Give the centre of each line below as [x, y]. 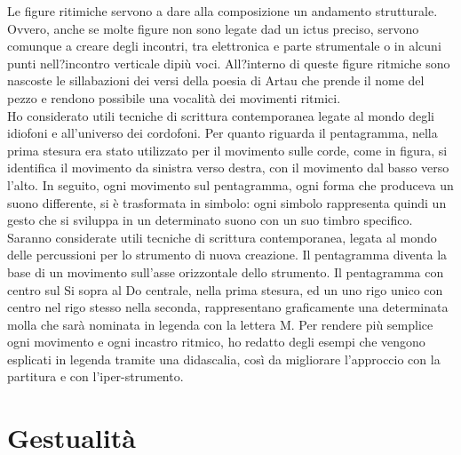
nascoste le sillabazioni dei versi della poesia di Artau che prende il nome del [216, 80]
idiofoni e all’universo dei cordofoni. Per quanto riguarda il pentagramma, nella [223, 133]
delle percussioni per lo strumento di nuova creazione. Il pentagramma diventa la [227, 255]
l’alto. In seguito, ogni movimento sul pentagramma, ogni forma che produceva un [230, 184]
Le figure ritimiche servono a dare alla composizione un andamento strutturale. [223, 11]
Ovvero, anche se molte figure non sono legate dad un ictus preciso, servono [213, 28]
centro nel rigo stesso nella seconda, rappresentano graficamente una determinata [228, 307]
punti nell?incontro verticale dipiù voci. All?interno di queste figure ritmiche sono [229, 63]
